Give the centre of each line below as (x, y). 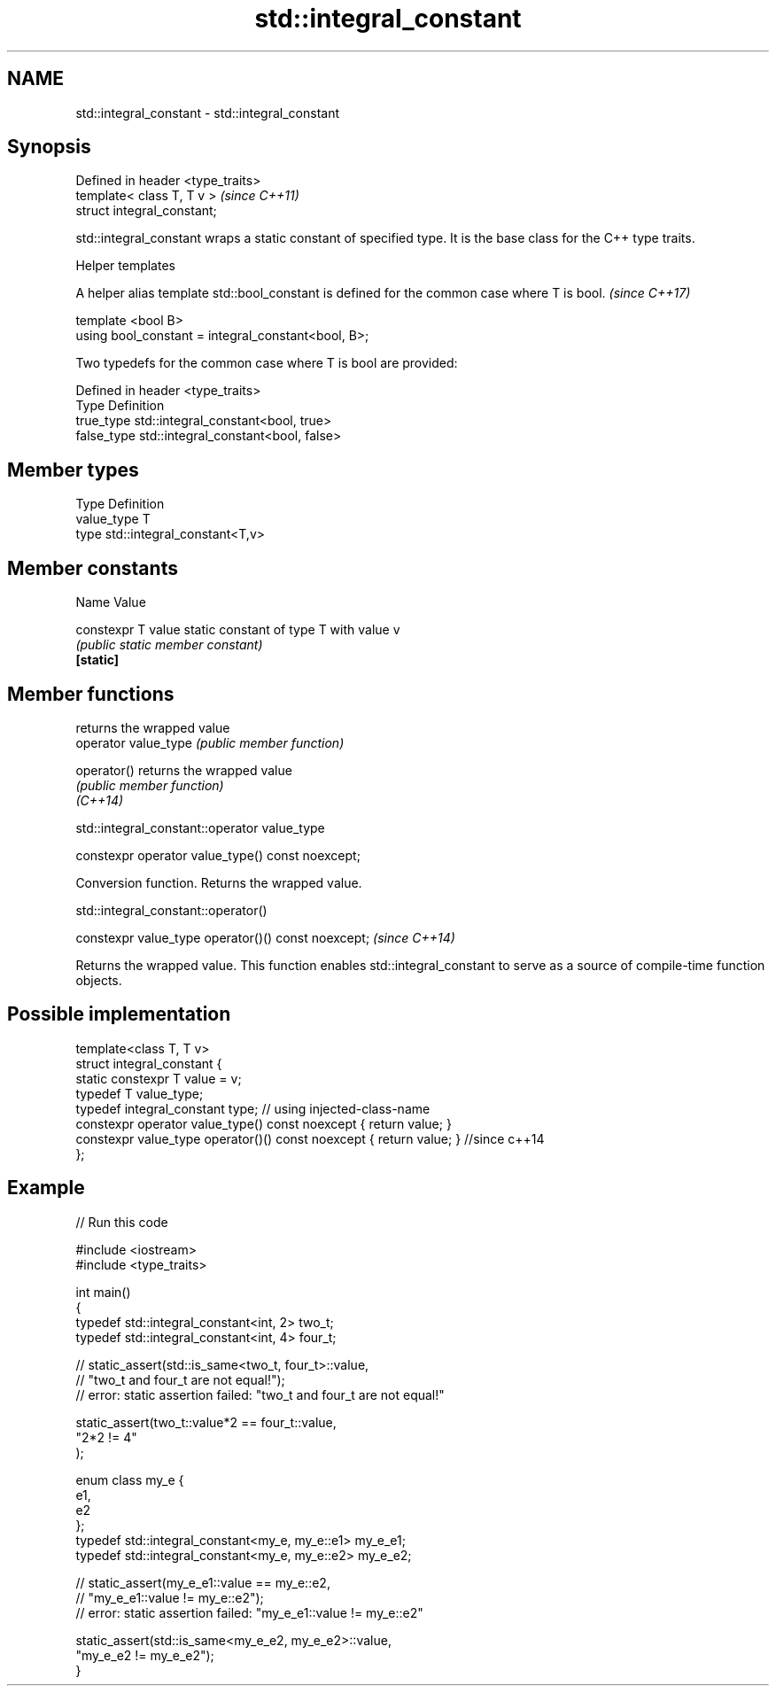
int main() (103, 1292)
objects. (99, 980)
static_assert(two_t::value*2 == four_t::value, (206, 1422)
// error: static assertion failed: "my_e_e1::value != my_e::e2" (249, 1612)
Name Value (111, 602)
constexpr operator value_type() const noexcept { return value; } (264, 1123)
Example (46, 1188)
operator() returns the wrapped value (184, 770)
